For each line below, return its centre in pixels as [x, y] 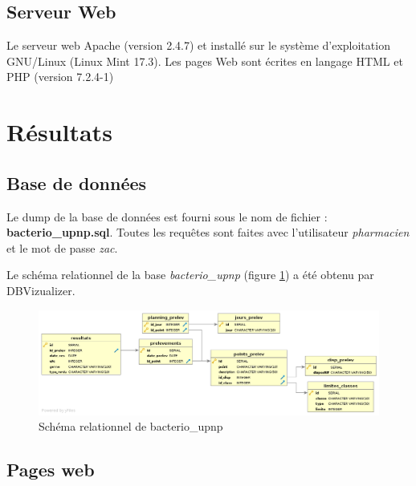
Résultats [59, 132]
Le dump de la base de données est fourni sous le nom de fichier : [167, 216]
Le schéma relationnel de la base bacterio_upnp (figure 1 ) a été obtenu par [190, 275]
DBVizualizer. [41, 290]
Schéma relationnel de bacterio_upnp [131, 426]
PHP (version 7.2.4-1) [60, 77]
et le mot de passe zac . [62, 247]
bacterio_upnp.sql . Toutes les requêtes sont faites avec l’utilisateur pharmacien [208, 232]
